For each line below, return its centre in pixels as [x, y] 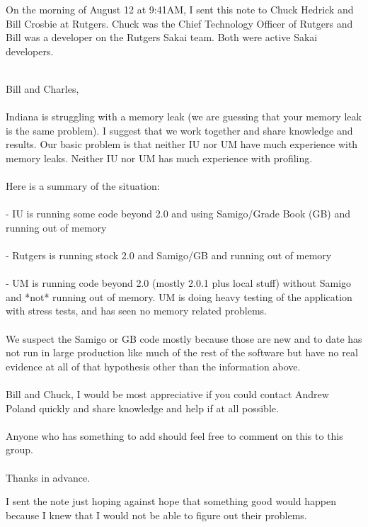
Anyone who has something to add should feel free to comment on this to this [174, 435]
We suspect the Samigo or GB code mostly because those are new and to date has [184, 338]
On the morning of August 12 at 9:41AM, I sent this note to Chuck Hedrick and [180, 9]
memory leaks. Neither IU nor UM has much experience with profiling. [159, 158]
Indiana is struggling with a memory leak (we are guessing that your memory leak [184, 117]
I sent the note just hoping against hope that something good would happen [171, 501]
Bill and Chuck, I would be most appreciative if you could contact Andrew [167, 394]
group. [19, 449]
